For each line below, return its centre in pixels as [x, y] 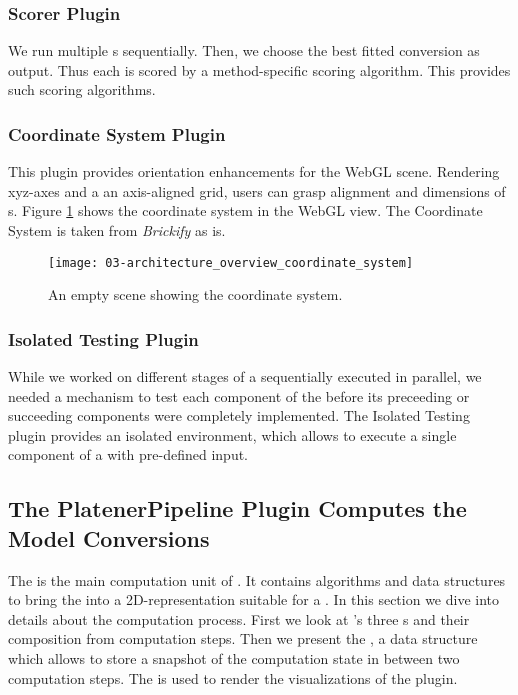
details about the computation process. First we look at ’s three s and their [239, 618]
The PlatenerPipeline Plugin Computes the [237, 508]
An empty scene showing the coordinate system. [195, 294]
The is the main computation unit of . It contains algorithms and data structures [257, 579]
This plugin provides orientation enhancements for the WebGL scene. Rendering [254, 171]
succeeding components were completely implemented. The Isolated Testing [239, 415]
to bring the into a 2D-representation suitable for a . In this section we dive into [254, 599]
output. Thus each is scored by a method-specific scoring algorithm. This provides [259, 69]
